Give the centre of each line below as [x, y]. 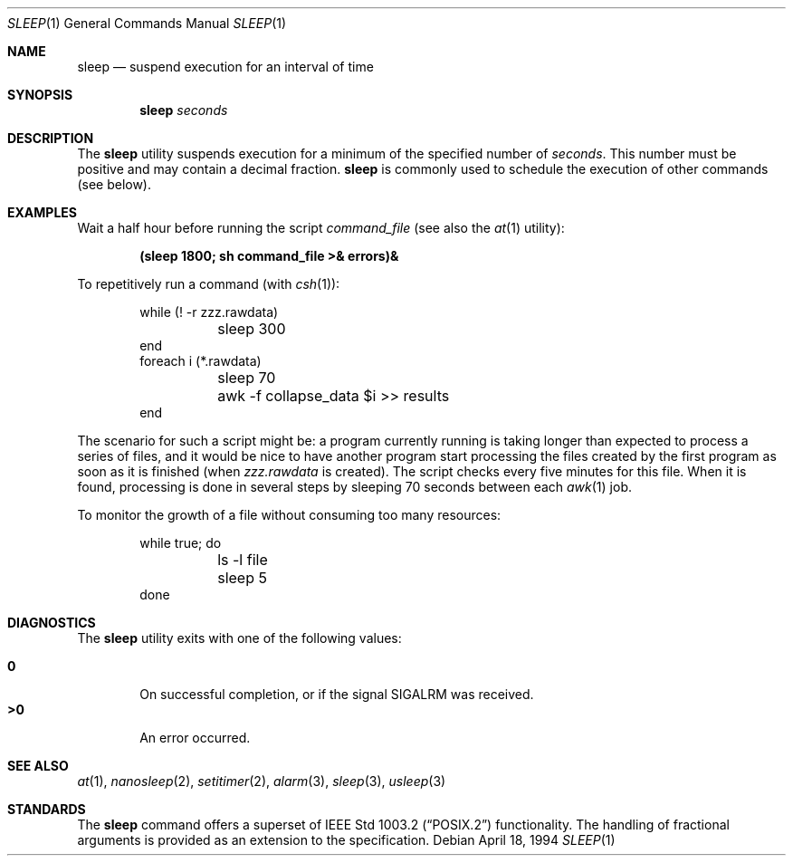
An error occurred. [195, 738]
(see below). [115, 184]
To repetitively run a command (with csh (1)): [209, 284]
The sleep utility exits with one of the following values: [239, 638]
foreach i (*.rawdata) [201, 361]
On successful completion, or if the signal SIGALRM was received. [337, 694]
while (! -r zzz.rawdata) [209, 312]
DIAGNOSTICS [52, 623]
